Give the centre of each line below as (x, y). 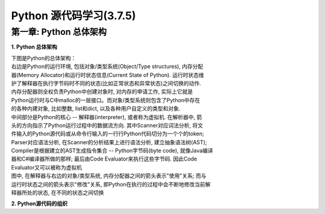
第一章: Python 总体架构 (59, 32)
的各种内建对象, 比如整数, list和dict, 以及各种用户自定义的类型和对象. (96, 109)
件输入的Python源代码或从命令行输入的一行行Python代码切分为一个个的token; (107, 134)
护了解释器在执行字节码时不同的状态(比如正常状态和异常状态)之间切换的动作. (106, 83)
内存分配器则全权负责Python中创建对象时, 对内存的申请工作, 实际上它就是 (102, 92)
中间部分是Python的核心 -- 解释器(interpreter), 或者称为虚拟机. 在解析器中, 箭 (107, 117)
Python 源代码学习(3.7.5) (74, 16)
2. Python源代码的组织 (39, 204)
